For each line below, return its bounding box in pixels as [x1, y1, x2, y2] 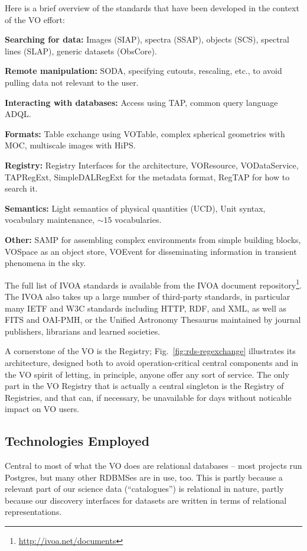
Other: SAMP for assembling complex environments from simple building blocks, [5, 233, 301, 245]
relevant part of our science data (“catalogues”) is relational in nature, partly [5, 482, 284, 495]
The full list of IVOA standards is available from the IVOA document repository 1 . [5, 277, 302, 291]
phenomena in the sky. [5, 257, 86, 269]
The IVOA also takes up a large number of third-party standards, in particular [5, 290, 290, 302]
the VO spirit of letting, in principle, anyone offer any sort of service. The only [5, 368, 289, 380]
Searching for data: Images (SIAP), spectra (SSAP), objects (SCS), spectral [5, 33, 289, 46]
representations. [5, 505, 62, 518]
